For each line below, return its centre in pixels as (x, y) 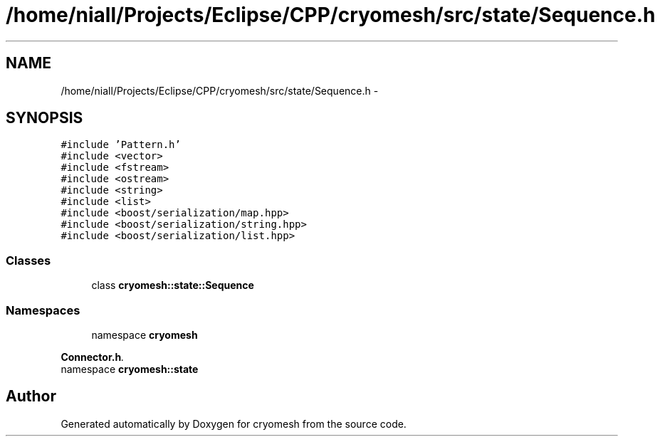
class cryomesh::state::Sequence (173, 285)
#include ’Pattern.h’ (121, 145)
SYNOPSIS (44, 118)
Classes (28, 260)
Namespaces (43, 310)
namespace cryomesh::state (130, 369)
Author (31, 396)
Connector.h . (93, 357)
